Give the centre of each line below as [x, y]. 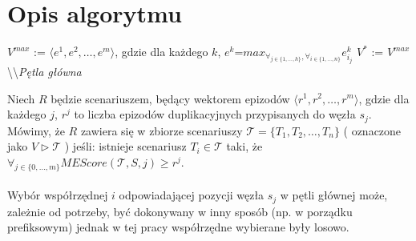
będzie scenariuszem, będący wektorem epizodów [170, 98]
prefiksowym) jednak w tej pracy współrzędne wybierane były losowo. [178, 227]
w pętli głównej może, [334, 195]
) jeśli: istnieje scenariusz [125, 146]
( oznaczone [372, 130]
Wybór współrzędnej [58, 195]
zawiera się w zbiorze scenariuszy [162, 130]
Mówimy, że [36, 130]
